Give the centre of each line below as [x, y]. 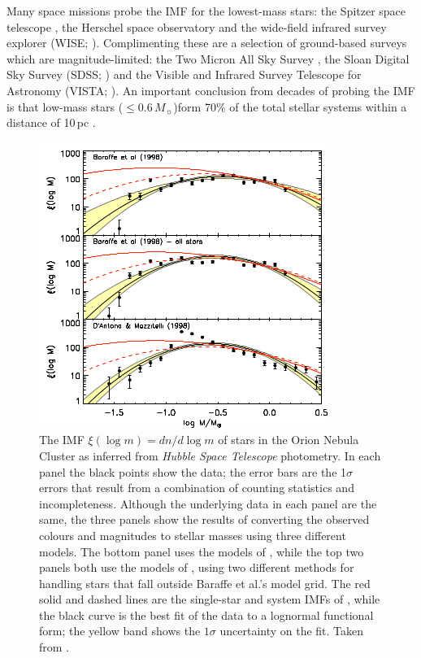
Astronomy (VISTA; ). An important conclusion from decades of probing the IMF [211, 90]
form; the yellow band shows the [120, 631]
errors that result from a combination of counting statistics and [197, 488]
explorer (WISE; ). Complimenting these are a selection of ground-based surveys [207, 43]
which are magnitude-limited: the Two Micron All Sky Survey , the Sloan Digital [208, 58]
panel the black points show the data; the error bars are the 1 [193, 471]
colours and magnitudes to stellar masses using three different [193, 535]
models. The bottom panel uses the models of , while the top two [202, 551]
